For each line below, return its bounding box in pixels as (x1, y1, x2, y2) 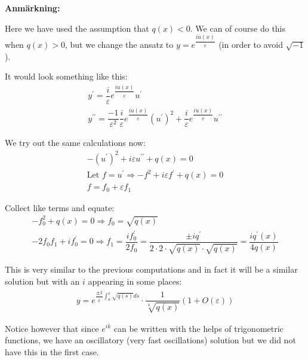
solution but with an (5, 275, 80, 288)
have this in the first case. (5, 345, 99, 358)
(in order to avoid (218, 38, 283, 51)
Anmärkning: (5, 2, 60, 14)
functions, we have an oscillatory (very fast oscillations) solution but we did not (5, 334, 296, 346)
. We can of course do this (190, 22, 286, 34)
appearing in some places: (88, 275, 182, 288)
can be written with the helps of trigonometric (113, 322, 284, 334)
